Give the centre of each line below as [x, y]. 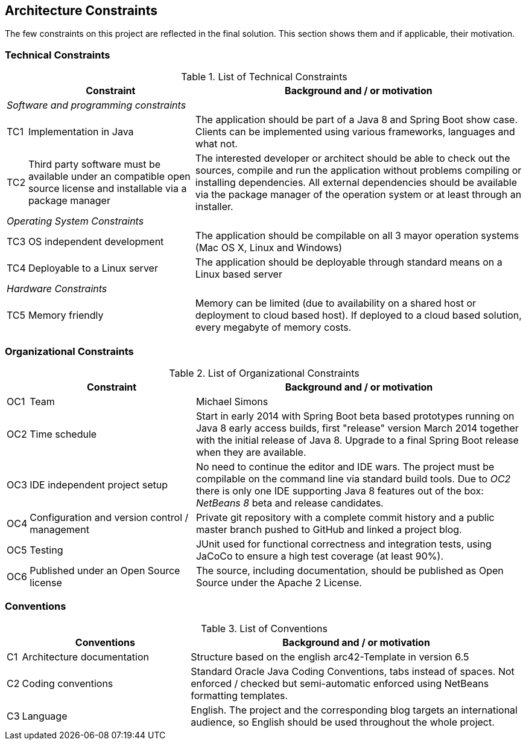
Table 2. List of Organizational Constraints [264, 373]
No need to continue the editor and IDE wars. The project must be [345, 466]
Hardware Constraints [57, 289]
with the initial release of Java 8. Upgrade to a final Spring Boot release [357, 440]
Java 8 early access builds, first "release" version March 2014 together [357, 428]
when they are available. [251, 452]
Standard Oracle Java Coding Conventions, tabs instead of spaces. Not [353, 671]
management [59, 529]
